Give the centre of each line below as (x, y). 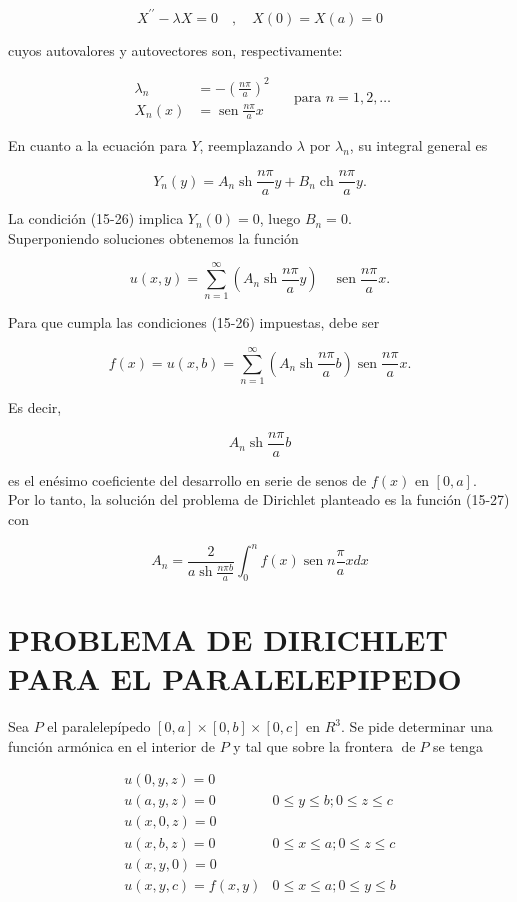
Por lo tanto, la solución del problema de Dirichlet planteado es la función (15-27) (259, 499)
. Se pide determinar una (417, 726)
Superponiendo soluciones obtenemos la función (153, 237)
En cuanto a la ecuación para (97, 145)
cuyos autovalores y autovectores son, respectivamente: (175, 49)
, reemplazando (246, 145)
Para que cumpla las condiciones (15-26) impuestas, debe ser (194, 322)
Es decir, (35, 407)
